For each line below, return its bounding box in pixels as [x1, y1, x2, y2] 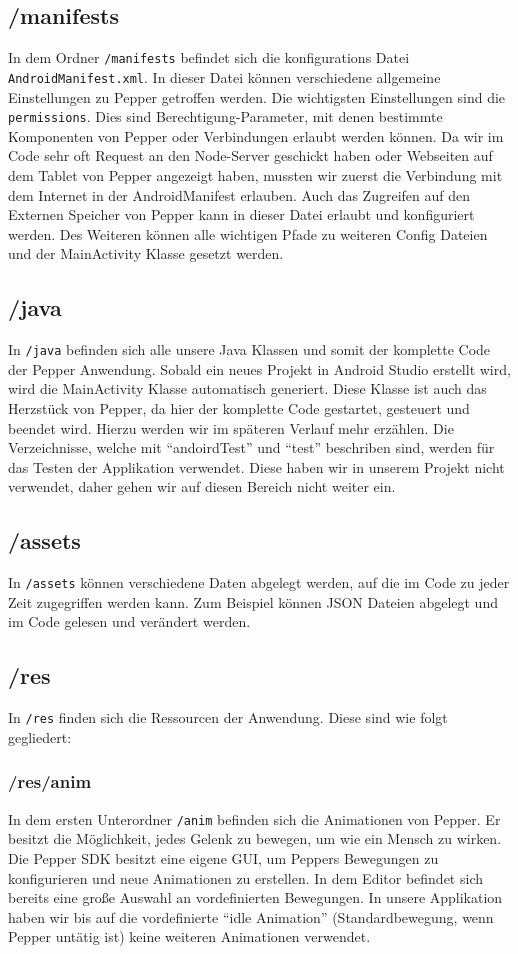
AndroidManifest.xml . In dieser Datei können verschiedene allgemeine [8, 66, 441, 87]
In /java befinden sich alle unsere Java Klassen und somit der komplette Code [8, 339, 491, 360]
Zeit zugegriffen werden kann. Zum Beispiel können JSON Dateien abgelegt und [8, 591, 498, 612]
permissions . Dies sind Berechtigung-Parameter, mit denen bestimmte [8, 106, 443, 127]
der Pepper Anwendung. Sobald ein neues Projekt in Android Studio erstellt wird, [8, 358, 511, 379]
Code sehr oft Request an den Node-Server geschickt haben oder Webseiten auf [8, 145, 493, 166]
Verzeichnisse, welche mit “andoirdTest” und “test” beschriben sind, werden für [8, 437, 495, 458]
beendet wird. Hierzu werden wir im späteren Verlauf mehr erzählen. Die [8, 417, 454, 438]
